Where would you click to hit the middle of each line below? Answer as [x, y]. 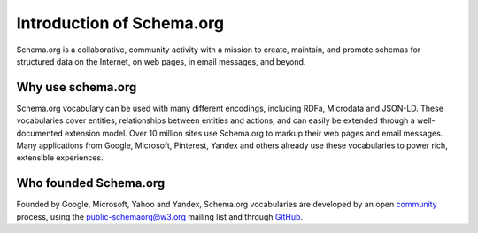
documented [40, 133]
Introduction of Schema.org [120, 23]
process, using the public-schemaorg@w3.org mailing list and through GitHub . [160, 216]
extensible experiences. [60, 158]
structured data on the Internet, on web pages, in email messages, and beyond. [161, 61]
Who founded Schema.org [91, 183]
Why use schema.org [77, 87]
